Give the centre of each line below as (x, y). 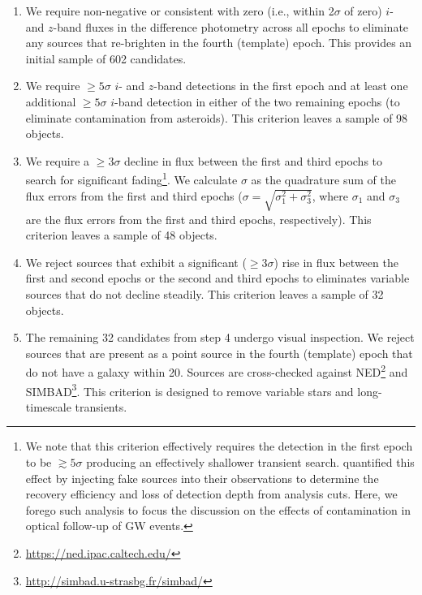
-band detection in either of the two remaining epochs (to (257, 101)
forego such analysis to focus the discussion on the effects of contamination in (218, 509)
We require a (58, 160)
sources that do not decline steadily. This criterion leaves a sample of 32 (205, 293)
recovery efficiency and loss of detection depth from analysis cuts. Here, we (211, 494)
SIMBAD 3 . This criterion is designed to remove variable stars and (189, 390)
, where (330, 195)
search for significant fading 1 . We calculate (131, 178)
